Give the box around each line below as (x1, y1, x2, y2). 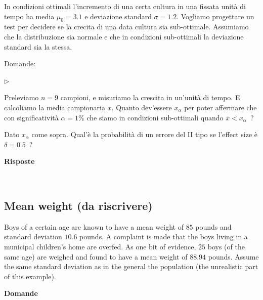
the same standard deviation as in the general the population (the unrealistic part (4, 261, 258, 272)
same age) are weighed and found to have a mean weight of (4, 251, 188, 262)
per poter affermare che (184, 102, 257, 112)
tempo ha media (4, 11, 55, 21)
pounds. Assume (208, 251, 259, 262)
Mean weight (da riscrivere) (4, 197, 153, 213)
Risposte (4, 156, 35, 166)
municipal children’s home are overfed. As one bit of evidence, (4, 241, 196, 251)
